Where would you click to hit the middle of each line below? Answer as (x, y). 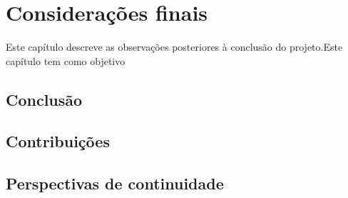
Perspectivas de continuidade (115, 183)
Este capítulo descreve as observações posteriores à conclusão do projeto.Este (174, 47)
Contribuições (58, 141)
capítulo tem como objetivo (66, 60)
